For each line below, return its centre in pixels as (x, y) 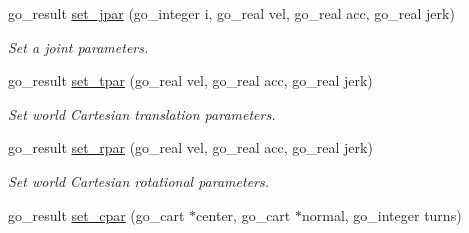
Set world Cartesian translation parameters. (142, 113)
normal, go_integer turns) (381, 214)
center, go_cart (243, 214)
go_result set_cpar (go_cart (96, 214)
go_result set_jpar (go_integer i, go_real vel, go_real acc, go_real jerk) (231, 13)
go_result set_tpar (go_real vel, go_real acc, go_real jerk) (190, 80)
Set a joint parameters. (78, 46)
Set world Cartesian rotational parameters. (139, 180)
